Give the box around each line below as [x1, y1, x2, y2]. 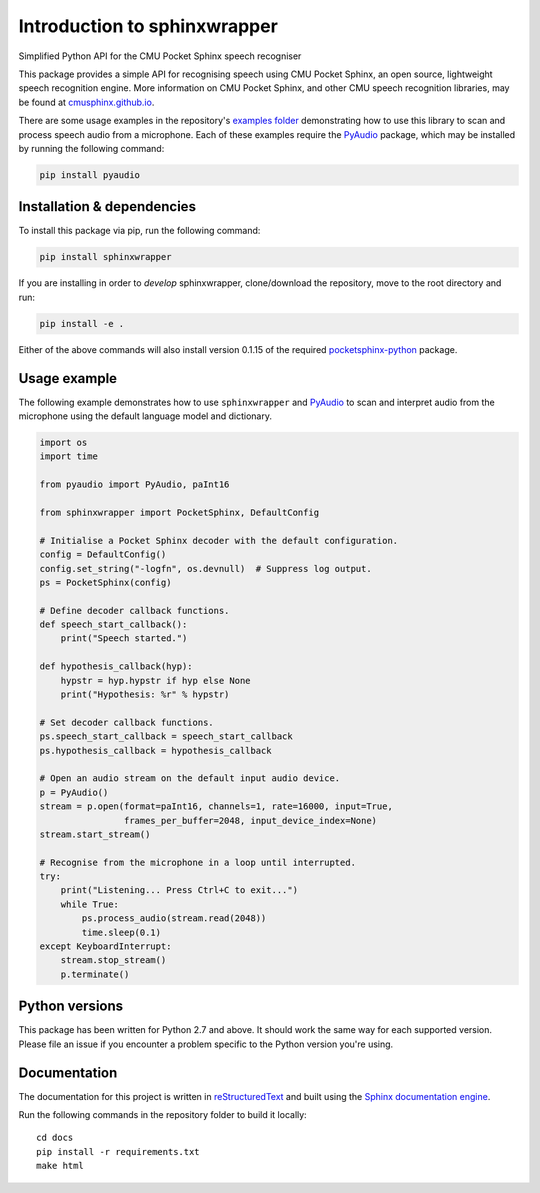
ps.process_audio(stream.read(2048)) [81, 913, 267, 924]
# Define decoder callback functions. [39, 605, 230, 616]
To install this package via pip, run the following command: [18, 225, 261, 237]
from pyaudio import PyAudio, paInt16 [39, 479, 230, 490]
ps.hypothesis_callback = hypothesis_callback [39, 745, 272, 756]
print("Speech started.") [60, 633, 188, 644]
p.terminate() [60, 968, 130, 980]
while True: [60, 898, 120, 910]
